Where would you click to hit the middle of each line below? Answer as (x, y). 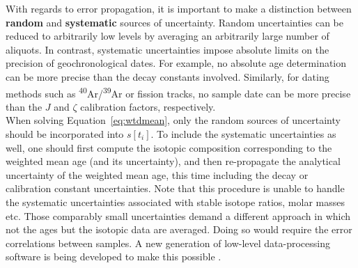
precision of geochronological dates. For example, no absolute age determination (176, 63)
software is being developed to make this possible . (114, 257)
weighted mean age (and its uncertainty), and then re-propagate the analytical (173, 161)
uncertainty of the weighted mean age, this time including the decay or (157, 174)
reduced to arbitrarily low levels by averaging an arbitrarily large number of (168, 36)
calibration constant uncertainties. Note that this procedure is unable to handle (175, 188)
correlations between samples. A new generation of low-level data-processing (168, 243)
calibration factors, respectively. (148, 106)
